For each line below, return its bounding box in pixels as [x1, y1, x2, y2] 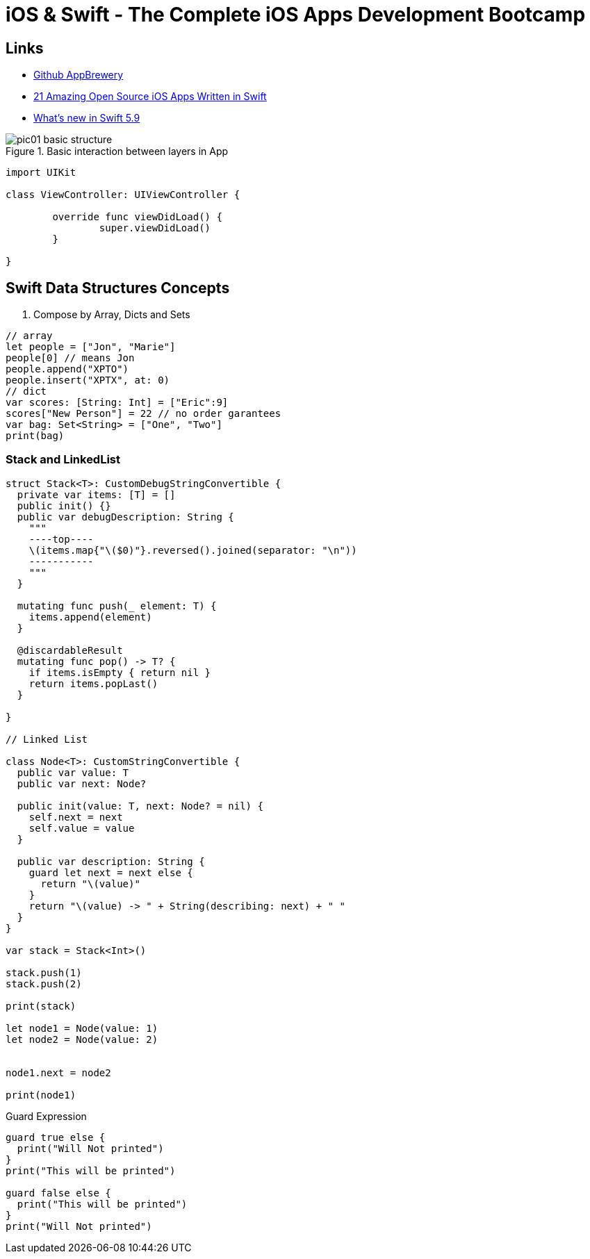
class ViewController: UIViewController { [6, 189, 240, 201]
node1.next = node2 [6, 1067, 111, 1078]
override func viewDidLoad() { [52, 211, 222, 223]
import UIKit [6, 167, 76, 179]
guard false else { [6, 1187, 111, 1199]
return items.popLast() [28, 677, 158, 689]
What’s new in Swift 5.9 [33, 112, 140, 124]
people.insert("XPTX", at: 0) [6, 375, 170, 386]
